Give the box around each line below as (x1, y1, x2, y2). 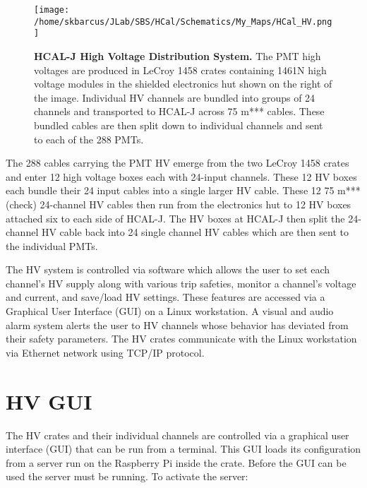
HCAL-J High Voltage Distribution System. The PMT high (34, 48, 321, 63)
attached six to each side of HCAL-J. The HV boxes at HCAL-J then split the (6, 210, 345, 225)
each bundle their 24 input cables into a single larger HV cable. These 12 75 (6, 183, 335, 198)
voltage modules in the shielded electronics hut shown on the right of (34, 76, 332, 91)
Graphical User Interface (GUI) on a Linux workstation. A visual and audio (6, 304, 334, 319)
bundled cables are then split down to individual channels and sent (34, 117, 323, 132)
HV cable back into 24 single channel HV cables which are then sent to (41, 225, 349, 239)
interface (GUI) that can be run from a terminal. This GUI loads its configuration (6, 441, 361, 456)
